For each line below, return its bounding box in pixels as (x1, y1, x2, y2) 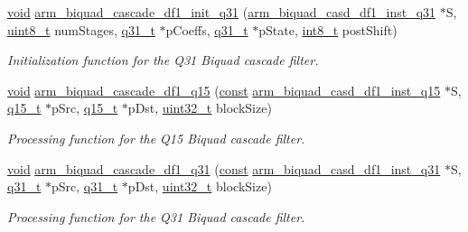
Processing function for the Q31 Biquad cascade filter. (7, 207, 305, 226)
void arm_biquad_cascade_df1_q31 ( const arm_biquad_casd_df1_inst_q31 (7, 159, 441, 178)
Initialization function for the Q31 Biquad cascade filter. (7, 51, 319, 70)
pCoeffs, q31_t (165, 20, 248, 39)
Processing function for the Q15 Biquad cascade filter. (7, 128, 305, 147)
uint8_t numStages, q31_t (7, 20, 155, 39)
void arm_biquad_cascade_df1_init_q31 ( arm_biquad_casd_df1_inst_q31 (7, 3, 436, 21)
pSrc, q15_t (51, 98, 118, 117)
